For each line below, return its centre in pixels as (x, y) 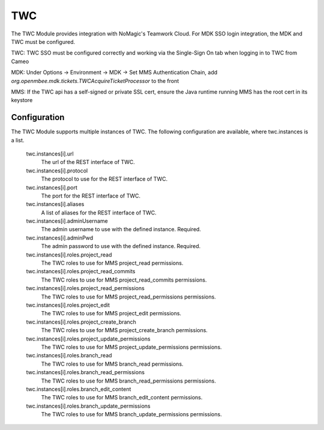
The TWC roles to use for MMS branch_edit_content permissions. (122, 398)
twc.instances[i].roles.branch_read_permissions (85, 372)
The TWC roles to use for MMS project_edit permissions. (111, 313)
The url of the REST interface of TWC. (88, 162)
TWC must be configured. (43, 41)
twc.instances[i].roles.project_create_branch (81, 322)
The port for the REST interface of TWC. (91, 196)
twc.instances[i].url (50, 154)
